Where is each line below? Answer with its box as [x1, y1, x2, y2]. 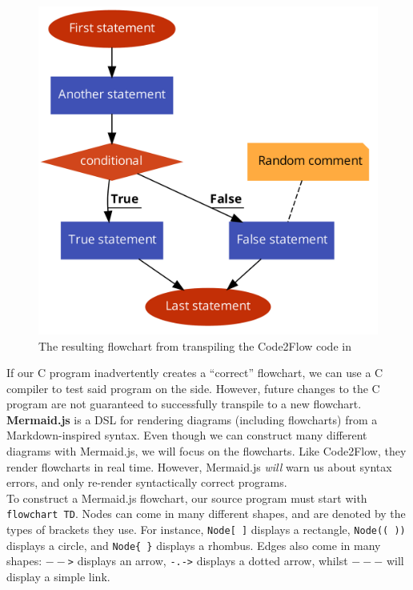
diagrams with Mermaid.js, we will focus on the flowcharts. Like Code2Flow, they [6, 443, 407, 460]
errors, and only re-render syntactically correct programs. [6, 474, 287, 491]
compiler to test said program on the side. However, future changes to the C [6, 379, 380, 396]
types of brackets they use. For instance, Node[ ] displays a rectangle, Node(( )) [6, 521, 406, 538]
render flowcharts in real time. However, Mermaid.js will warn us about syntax [6, 458, 392, 475]
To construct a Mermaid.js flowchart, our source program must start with [6, 489, 367, 506]
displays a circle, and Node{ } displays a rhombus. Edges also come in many [6, 536, 381, 553]
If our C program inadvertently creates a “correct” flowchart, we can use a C [6, 364, 383, 381]
